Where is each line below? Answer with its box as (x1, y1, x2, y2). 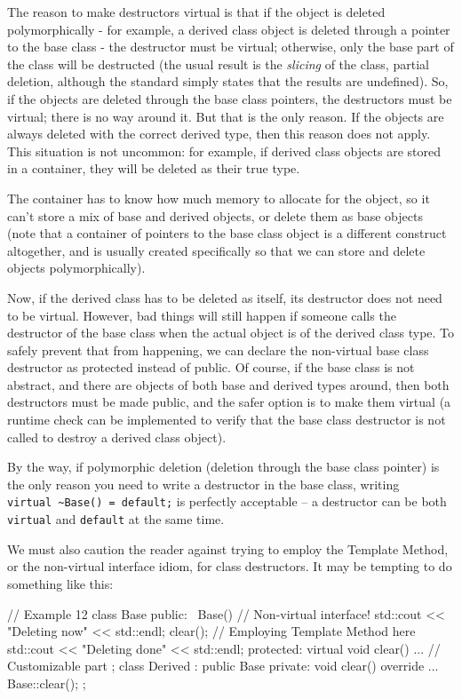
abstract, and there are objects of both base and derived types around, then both (7, 375, 450, 393)
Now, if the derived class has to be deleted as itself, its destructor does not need (7, 288, 442, 306)
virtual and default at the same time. (7, 510, 225, 528)
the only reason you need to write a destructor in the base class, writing (7, 474, 400, 493)
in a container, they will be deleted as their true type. (7, 159, 300, 178)
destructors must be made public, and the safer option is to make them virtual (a (7, 393, 451, 411)
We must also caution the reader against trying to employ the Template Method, (7, 539, 449, 558)
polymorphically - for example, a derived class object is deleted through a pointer (7, 20, 450, 38)
